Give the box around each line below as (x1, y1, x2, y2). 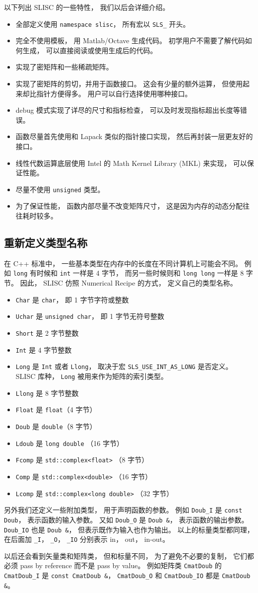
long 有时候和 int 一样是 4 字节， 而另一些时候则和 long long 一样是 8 (13, 268, 244, 278)
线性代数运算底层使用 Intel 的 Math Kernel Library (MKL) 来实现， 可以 (15, 157, 247, 168)
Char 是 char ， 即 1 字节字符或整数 (15, 294, 129, 304)
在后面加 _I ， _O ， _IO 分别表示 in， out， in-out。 (4, 534, 170, 544)
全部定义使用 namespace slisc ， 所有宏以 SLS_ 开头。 (15, 18, 190, 29)
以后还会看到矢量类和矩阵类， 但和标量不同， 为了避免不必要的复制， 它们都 (4, 550, 254, 561)
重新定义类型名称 (4, 235, 87, 250)
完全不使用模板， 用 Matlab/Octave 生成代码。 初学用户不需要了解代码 (15, 35, 245, 46)
